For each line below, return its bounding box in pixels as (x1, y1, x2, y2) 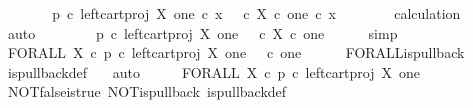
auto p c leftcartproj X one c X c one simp (7, 22, 398, 43)
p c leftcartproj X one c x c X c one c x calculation (52, 3, 461, 23)
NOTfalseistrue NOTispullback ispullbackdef (7, 81, 287, 102)
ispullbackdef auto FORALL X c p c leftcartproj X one (7, 61, 421, 82)
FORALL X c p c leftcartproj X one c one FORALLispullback (7, 42, 465, 63)
